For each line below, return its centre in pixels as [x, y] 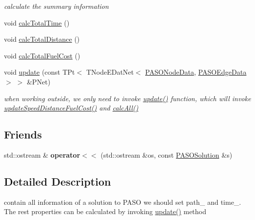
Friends [23, 134]
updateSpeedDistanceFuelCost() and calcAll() [71, 108]
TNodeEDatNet [110, 72]
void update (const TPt [39, 72]
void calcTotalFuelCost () [42, 55]
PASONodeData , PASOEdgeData [196, 72]
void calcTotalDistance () [42, 39]
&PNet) [38, 81]
